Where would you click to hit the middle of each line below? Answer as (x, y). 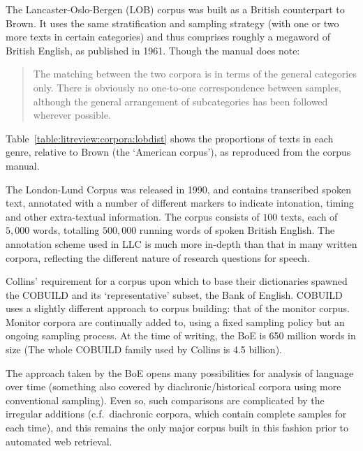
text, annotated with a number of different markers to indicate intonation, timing (180, 203)
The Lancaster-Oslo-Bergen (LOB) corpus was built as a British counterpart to (175, 9)
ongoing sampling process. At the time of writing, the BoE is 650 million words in (181, 335)
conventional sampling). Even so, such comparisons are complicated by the (165, 400)
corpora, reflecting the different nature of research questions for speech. (158, 257)
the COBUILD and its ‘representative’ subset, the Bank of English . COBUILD (174, 294)
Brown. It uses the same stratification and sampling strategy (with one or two (172, 23)
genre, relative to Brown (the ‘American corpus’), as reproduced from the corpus (178, 152)
